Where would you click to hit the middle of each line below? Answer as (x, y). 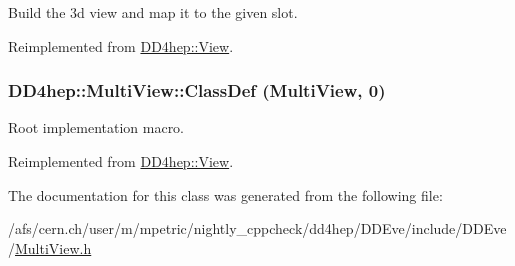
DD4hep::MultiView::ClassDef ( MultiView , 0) (197, 90)
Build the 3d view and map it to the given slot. (153, 12)
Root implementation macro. (96, 127)
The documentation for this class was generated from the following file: (225, 194)
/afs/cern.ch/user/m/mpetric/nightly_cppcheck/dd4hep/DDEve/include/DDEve (257, 228)
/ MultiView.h (50, 247)
